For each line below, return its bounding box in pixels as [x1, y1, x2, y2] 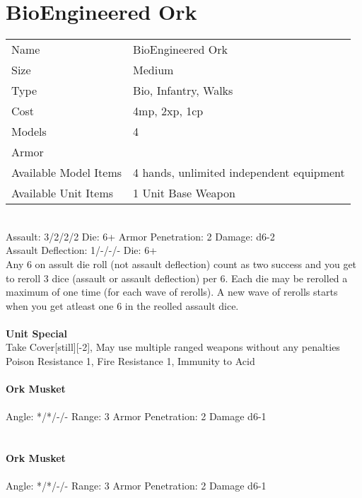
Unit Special [6, 325, 68, 340]
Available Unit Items [11, 185, 114, 202]
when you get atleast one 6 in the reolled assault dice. [6, 298, 239, 313]
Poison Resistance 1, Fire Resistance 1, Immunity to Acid [6, 354, 255, 369]
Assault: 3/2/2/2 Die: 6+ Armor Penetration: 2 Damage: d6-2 [6, 228, 275, 243]
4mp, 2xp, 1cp [133, 103, 204, 120]
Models [11, 123, 47, 140]
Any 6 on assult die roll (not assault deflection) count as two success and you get [6, 256, 357, 271]
